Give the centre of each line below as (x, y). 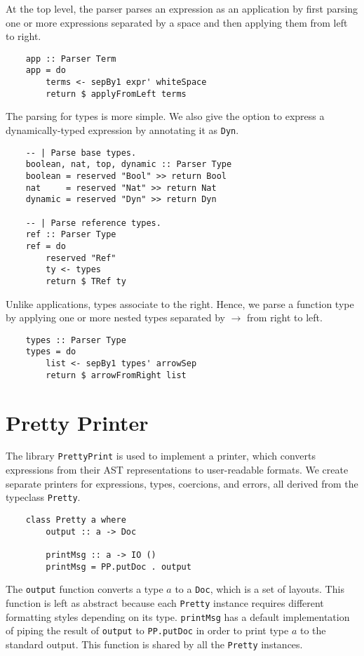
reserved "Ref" (81, 258)
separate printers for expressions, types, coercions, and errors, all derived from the (182, 483)
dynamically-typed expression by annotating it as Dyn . (122, 130)
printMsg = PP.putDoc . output (119, 567)
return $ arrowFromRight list (116, 375)
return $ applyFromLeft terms (116, 94)
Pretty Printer (77, 422)
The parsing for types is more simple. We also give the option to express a (165, 116)
